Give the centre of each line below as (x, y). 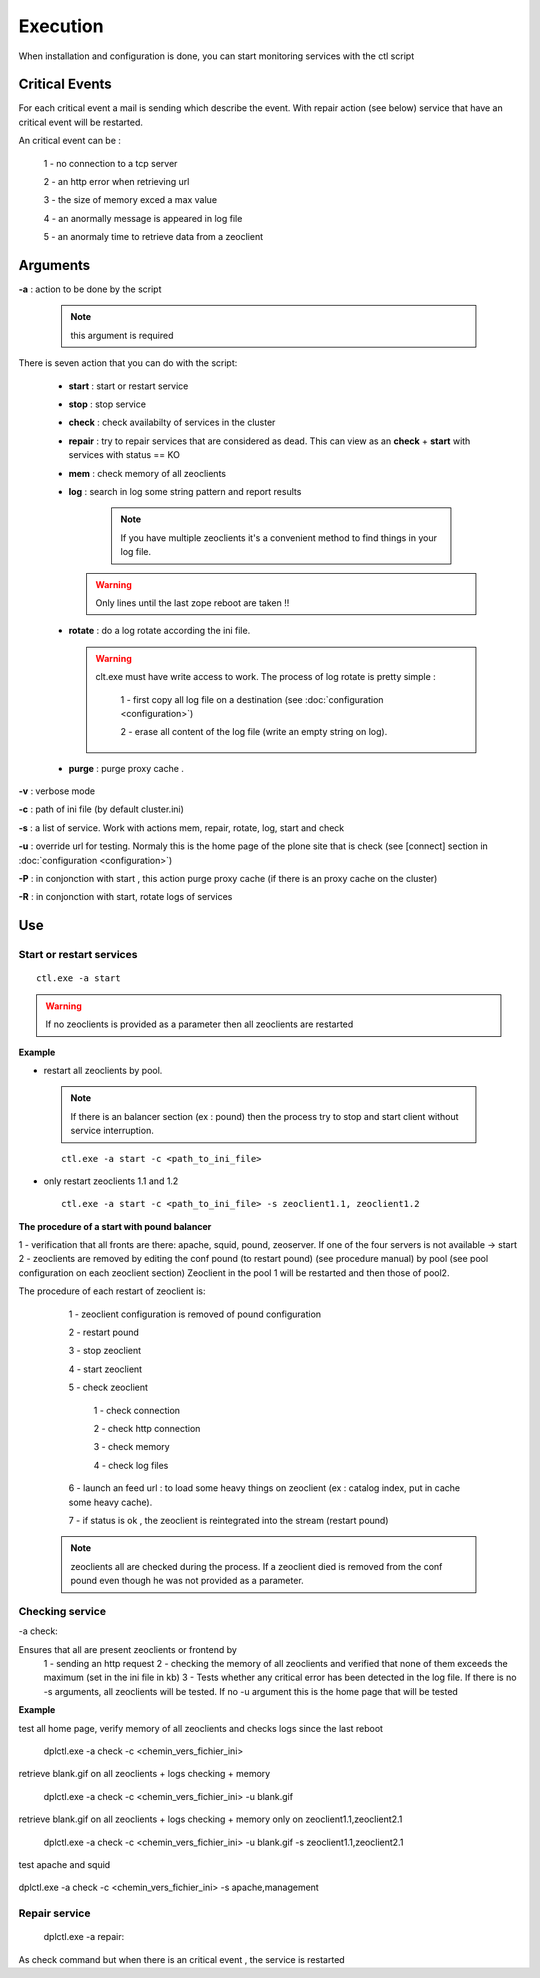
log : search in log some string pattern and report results (185, 491)
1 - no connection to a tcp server (110, 163)
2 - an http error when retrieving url (116, 182)
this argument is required (122, 335)
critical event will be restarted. (81, 122)
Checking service (62, 1611)
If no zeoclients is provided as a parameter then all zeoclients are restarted (199, 1024)
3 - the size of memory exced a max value (130, 200)
